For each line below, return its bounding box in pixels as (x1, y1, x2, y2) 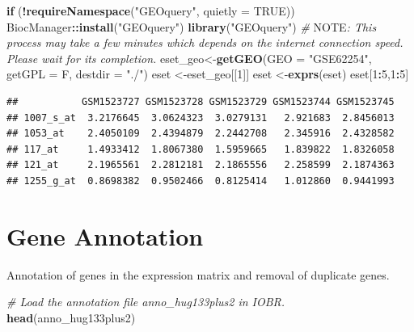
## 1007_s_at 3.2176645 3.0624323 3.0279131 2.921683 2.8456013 (6, 111, 395, 124)
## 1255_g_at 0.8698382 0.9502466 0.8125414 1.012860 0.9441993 (6, 174, 395, 187)
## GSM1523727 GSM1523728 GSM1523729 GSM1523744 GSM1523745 (6, 95, 395, 107)
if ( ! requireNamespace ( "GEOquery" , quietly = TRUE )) (6, 2, 295, 19)
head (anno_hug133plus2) (6, 309, 136, 326)
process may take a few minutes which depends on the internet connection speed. (6, 34, 403, 51)
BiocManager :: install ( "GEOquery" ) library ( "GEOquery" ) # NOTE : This (6, 18, 377, 35)
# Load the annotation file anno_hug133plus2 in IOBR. (6, 293, 285, 310)
